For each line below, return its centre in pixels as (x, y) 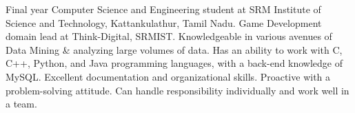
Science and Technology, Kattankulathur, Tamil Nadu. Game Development (164, 22)
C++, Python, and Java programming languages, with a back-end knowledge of (174, 63)
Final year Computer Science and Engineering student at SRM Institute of (163, 9)
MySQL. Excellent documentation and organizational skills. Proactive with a (168, 76)
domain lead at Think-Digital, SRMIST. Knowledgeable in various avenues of (169, 36)
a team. (21, 104)
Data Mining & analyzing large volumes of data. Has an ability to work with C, (174, 49)
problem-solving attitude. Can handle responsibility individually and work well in (177, 90)
